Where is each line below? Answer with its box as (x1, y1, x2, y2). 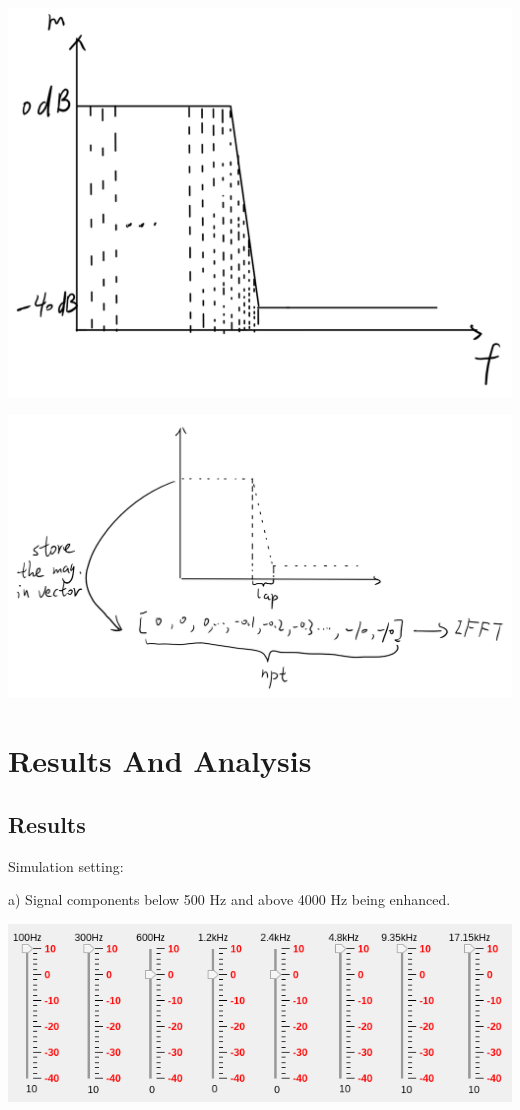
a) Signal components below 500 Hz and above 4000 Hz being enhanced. (8, 889, 451, 910)
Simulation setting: (8, 855, 124, 876)
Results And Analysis (8, 740, 312, 781)
